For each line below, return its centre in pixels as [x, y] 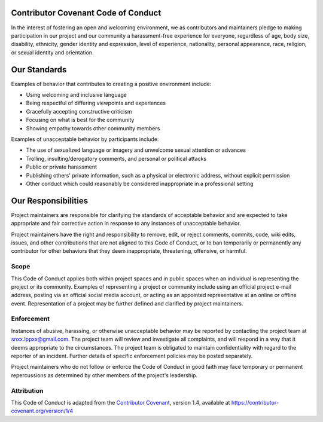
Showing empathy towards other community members [93, 128]
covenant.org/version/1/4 [42, 411]
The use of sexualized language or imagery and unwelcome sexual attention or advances [136, 150]
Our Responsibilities [50, 201]
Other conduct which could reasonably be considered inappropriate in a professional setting [140, 184]
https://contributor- [255, 402]
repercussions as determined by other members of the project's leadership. [104, 375]
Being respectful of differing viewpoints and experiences [96, 103]
